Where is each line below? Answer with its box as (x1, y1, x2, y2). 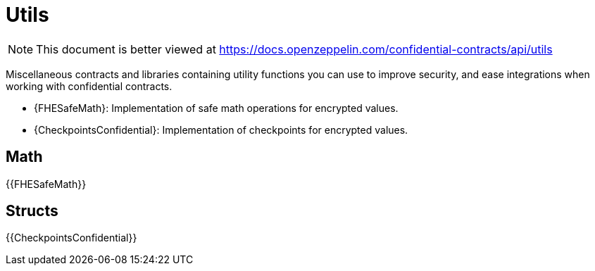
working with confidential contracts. (6, 80, 173, 92)
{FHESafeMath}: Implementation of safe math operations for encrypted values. (34, 101, 399, 114)
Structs (6, 202, 58, 220)
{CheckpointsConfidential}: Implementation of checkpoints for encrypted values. (34, 123, 408, 136)
